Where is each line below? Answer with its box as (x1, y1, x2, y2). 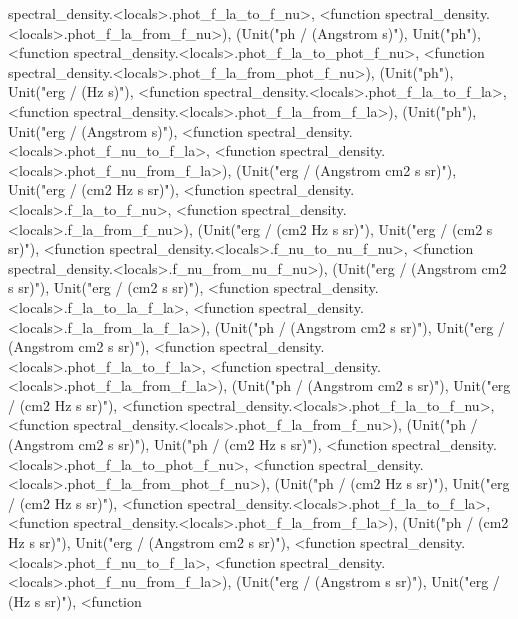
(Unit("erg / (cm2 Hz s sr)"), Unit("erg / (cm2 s (197, 218, 493, 239)
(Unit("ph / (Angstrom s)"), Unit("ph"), (236, 22, 481, 43)
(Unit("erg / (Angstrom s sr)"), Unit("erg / (236, 571, 500, 592)
